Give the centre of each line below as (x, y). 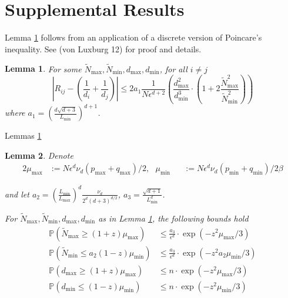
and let (17, 194)
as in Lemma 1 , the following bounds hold (173, 218)
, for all (173, 68)
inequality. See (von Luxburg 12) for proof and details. (103, 48)
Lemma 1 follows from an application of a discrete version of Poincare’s (133, 37)
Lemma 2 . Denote (39, 155)
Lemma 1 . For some (43, 68)
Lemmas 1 (23, 135)
